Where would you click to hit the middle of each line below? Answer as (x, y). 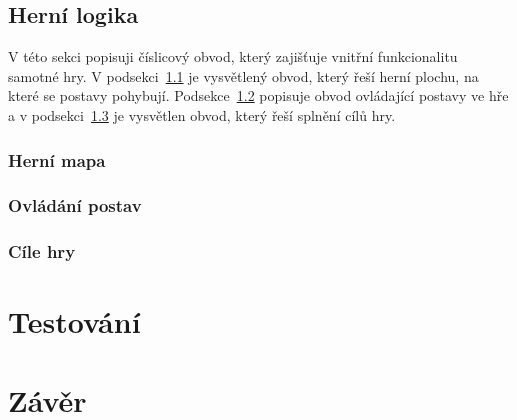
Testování (74, 321)
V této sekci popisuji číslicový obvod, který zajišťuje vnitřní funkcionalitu (233, 56)
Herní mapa (57, 159)
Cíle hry (42, 251)
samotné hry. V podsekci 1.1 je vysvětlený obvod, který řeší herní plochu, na (243, 75)
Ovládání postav (75, 205)
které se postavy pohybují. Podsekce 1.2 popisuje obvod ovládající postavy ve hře (258, 95)
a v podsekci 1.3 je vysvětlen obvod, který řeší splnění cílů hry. (202, 114)
